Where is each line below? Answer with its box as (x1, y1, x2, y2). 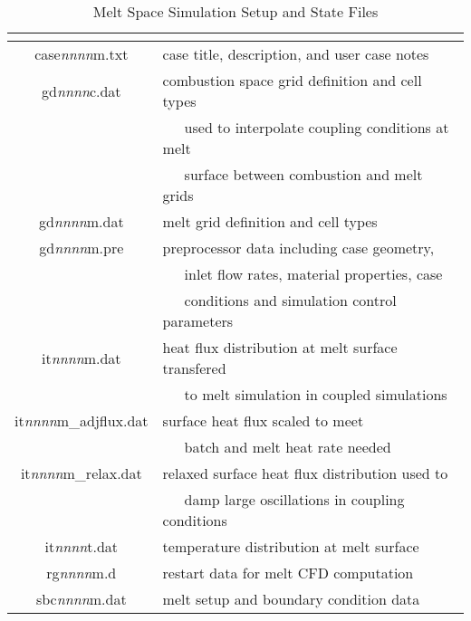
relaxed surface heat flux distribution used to (162, 463, 448, 483)
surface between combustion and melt (184, 164, 423, 185)
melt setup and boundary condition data (162, 588, 420, 609)
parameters (162, 310, 234, 331)
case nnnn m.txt (34, 43, 129, 64)
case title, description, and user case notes (162, 43, 429, 64)
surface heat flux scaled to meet (162, 410, 364, 431)
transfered (162, 358, 226, 378)
